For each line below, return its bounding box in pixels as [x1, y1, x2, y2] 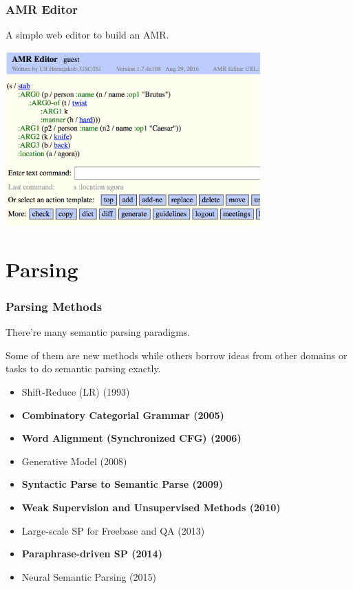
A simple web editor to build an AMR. [6, 28, 169, 42]
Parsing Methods [6, 297, 103, 314]
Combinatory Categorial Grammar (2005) [21, 407, 224, 422]
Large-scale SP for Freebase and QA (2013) [21, 523, 205, 537]
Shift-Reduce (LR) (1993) [21, 385, 130, 398]
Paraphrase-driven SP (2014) [21, 546, 162, 561]
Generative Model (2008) [21, 453, 127, 468]
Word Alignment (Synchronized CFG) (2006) [21, 431, 242, 445]
